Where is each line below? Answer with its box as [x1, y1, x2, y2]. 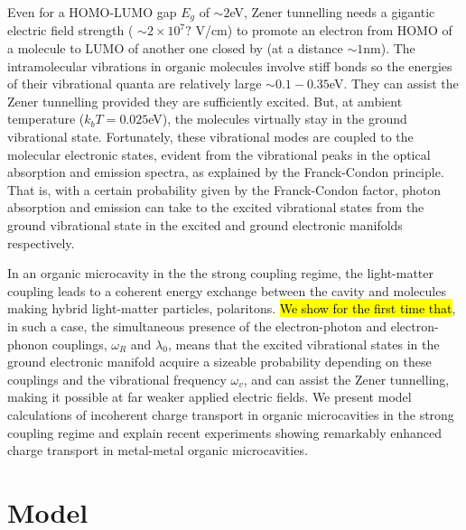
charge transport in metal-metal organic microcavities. [7, 441, 308, 460]
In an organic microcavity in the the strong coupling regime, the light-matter [7, 264, 433, 283]
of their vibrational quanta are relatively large [7, 74, 262, 93]
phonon [7, 334, 49, 353]
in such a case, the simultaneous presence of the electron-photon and [7, 316, 387, 335]
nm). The [363, 39, 415, 58]
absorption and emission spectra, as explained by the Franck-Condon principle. [7, 163, 444, 181]
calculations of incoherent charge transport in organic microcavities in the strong [7, 404, 454, 423]
